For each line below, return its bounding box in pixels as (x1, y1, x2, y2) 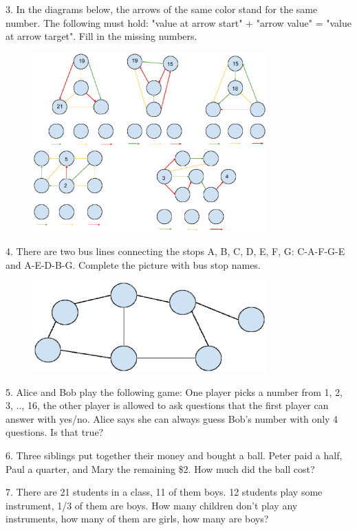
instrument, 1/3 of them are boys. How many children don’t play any (6, 498, 298, 512)
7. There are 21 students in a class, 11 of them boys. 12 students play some (6, 485, 323, 499)
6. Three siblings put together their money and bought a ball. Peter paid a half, (6, 448, 343, 463)
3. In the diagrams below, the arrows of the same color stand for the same (6, 2, 318, 16)
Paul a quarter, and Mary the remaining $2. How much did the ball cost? (6, 461, 315, 476)
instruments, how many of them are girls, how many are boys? (6, 511, 269, 526)
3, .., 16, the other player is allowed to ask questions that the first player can (6, 398, 329, 412)
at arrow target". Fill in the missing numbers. (6, 29, 197, 43)
